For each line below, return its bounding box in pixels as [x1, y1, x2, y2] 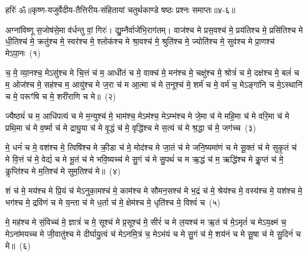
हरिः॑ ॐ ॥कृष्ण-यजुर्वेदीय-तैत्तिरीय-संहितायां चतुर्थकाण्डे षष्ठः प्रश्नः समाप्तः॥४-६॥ [5, 4, 236, 15]
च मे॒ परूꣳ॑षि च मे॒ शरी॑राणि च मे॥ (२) [5, 89, 116, 102]
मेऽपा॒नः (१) [5, 46, 41, 59]
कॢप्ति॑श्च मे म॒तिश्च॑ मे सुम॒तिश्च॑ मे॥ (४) [5, 164, 121, 177]
